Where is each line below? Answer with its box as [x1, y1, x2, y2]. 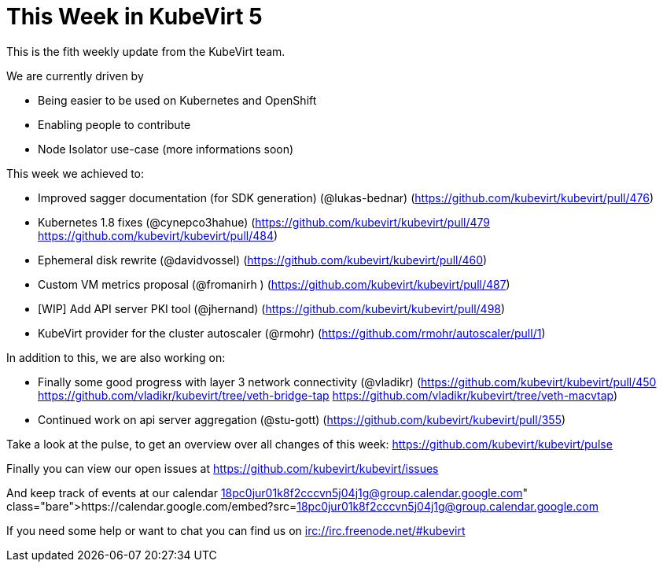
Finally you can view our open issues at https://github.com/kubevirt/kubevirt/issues [6, 461, 439, 475]
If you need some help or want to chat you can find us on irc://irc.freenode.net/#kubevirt [6, 523, 466, 537]
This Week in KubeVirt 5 [6, 3, 263, 30]
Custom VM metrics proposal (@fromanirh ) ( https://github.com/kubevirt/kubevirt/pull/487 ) [38, 277, 510, 291]
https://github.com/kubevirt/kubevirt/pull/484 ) [38, 228, 278, 242]
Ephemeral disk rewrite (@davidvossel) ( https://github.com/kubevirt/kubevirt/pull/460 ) [38, 253, 488, 267]
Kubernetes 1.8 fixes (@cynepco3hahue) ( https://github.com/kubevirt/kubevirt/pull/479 [38, 215, 491, 229]
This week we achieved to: [6, 166, 145, 180]
